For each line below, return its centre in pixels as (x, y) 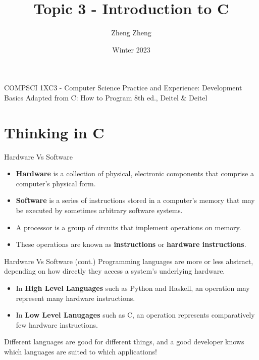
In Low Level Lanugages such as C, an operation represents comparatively (135, 315)
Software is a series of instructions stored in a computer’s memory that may (135, 200)
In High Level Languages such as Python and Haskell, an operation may (133, 288)
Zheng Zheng (131, 33)
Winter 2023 (131, 49)
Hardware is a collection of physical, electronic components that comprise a (135, 173)
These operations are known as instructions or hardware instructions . (131, 244)
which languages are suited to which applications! (81, 351)
